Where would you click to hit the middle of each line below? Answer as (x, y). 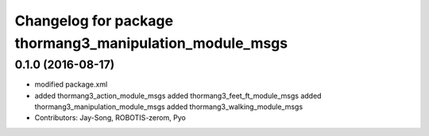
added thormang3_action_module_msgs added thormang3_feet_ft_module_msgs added (178, 95)
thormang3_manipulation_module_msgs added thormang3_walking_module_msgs (169, 107)
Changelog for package (94, 21)
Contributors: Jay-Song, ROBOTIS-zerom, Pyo (110, 118)
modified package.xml (71, 84)
